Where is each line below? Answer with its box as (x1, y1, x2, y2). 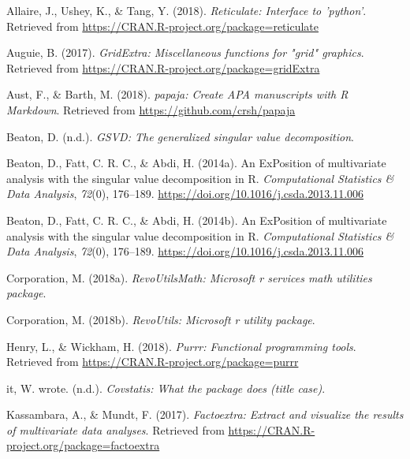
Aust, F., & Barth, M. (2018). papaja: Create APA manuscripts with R (6, 86, 348, 103)
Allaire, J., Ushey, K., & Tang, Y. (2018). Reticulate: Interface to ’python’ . (6, 2, 367, 18)
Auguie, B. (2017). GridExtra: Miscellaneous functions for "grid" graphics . (6, 44, 364, 61)
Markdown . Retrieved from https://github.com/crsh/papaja (6, 101, 296, 118)
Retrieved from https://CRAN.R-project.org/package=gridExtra (6, 59, 320, 76)
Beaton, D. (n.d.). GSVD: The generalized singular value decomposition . (6, 128, 354, 144)
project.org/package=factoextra (6, 437, 160, 453)
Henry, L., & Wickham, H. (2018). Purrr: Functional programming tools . (6, 338, 356, 354)
